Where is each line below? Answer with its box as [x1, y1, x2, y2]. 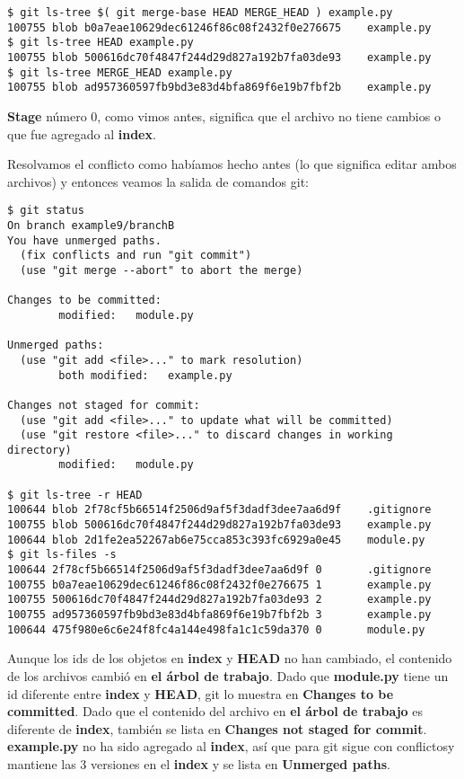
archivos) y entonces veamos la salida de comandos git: [7, 172, 309, 190]
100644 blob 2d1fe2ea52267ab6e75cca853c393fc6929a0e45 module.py [7, 533, 425, 546]
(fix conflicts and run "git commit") [20, 249, 252, 262]
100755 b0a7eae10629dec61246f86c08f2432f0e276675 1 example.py [7, 578, 432, 591]
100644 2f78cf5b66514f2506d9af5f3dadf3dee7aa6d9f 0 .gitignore [7, 563, 432, 577]
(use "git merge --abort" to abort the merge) [20, 263, 303, 277]
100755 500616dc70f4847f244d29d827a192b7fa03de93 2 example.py [7, 593, 432, 606]
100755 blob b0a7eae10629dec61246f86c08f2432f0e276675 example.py [7, 21, 432, 34]
